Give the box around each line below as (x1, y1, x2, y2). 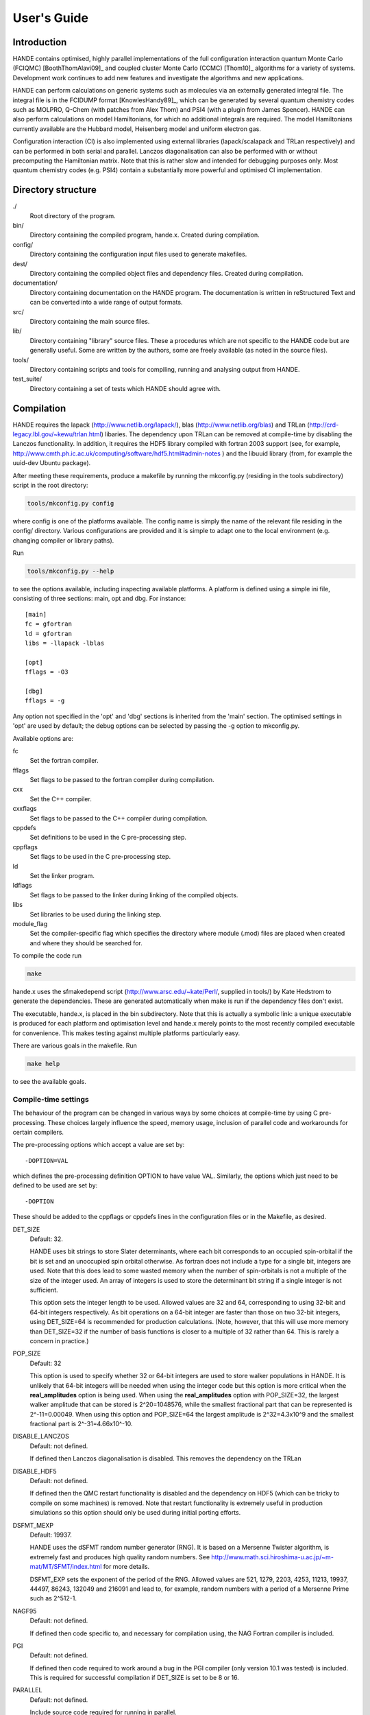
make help (27, 1060, 60, 1068)
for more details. (103, 1563, 150, 1571)
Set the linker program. (29, 871, 95, 879)
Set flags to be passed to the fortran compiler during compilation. (29, 776, 215, 784)
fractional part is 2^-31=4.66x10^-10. (29, 1420, 133, 1428)
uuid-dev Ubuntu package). (12, 459, 91, 467)
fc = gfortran (25, 620, 72, 628)
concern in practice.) (29, 1336, 89, 1345)
